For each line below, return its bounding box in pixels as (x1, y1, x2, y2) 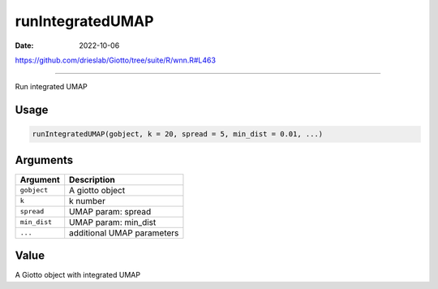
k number (69, 195, 105, 206)
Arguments (15, 153, 74, 166)
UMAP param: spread (69, 205, 152, 217)
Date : (15, 41, 34, 50)
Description (69, 174, 115, 185)
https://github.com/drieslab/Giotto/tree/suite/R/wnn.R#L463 (15, 55, 217, 65)
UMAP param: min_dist (69, 216, 157, 227)
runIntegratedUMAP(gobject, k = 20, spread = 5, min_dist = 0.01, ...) (32, 130, 324, 139)
